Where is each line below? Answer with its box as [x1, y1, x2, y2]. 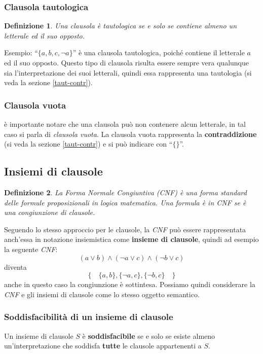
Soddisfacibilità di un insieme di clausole [4, 310, 173, 323]
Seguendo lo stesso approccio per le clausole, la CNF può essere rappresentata [4, 224, 246, 234]
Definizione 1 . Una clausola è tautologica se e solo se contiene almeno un [4, 20, 237, 31]
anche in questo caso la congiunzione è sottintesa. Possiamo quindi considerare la [4, 279, 255, 290]
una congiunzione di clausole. [4, 207, 95, 218]
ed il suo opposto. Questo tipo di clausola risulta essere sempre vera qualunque [4, 57, 249, 67]
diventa [4, 261, 27, 272]
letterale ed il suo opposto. [4, 30, 85, 41]
